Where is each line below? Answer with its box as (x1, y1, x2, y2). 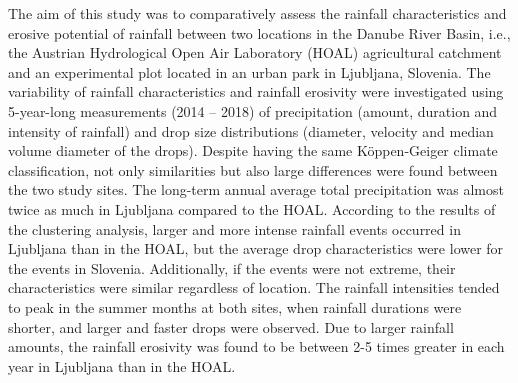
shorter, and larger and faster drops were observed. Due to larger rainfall (8, 316, 454, 337)
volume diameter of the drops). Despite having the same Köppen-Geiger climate (8, 140, 498, 161)
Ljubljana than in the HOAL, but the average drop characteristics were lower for (8, 238, 504, 259)
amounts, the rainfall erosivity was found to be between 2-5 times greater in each (8, 336, 505, 357)
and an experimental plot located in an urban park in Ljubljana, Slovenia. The (8, 61, 491, 82)
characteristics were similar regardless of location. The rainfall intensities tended (8, 277, 500, 298)
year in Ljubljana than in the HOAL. (8, 355, 236, 376)
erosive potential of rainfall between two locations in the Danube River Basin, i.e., (8, 22, 511, 43)
